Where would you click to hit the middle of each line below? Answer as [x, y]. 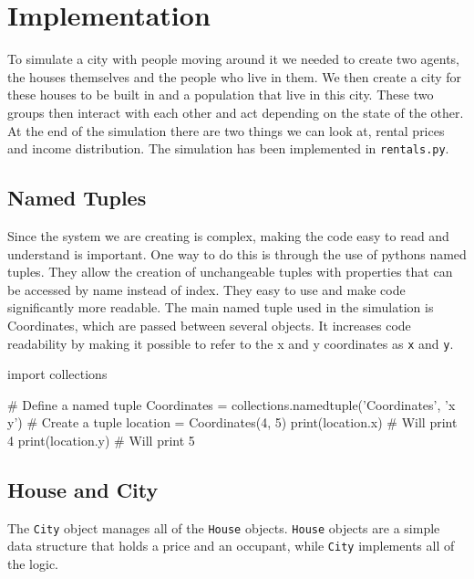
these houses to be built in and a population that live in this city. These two [221, 95]
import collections [57, 374]
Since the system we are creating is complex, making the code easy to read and [228, 235]
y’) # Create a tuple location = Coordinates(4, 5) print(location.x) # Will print [232, 422]
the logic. [33, 564]
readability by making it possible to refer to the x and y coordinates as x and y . [231, 343]
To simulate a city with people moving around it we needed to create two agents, [234, 59]
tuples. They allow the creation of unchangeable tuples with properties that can [230, 272]
